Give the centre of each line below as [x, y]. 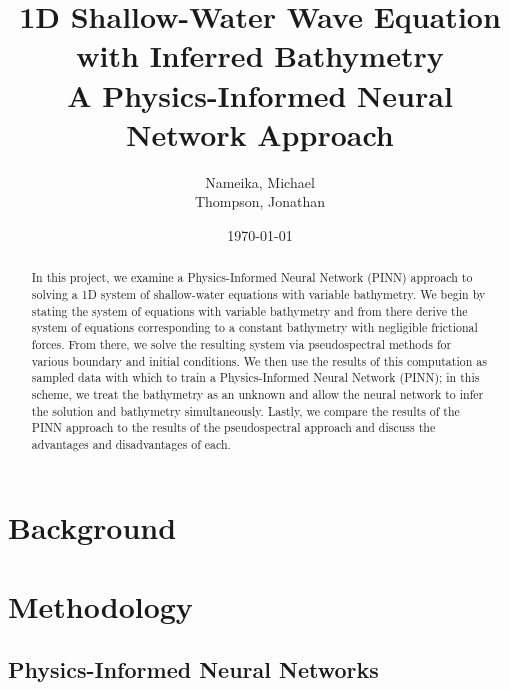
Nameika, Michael [260, 181]
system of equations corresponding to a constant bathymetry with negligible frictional [254, 327]
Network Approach [260, 133]
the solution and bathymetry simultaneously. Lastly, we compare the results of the [245, 410]
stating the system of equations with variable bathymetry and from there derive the [249, 310]
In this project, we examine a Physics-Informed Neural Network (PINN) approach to [252, 277]
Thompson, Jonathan [260, 201]
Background [92, 527]
